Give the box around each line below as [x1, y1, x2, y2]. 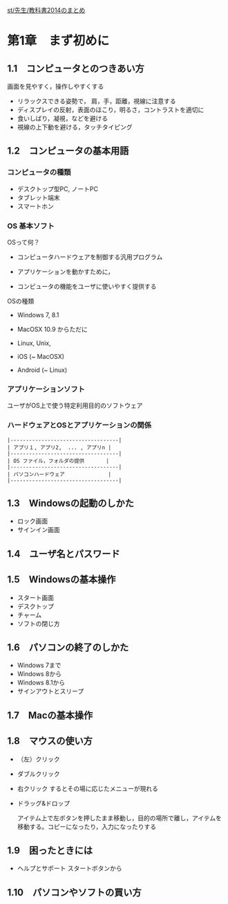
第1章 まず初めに [7, 33, 110, 48]
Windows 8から [17, 670, 62, 678]
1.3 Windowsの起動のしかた [7, 497, 135, 509]
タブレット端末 [17, 193, 60, 202]
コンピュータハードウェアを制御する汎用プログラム [17, 252, 163, 261]
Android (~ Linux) [17, 366, 68, 374]
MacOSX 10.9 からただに [17, 325, 88, 333]
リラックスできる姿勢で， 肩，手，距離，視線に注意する [17, 97, 176, 105]
